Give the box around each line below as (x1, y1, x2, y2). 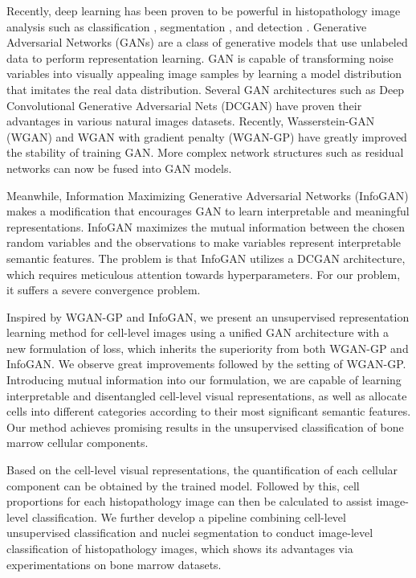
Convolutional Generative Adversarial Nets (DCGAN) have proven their (6, 96, 362, 113)
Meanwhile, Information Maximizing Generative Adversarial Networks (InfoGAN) (6, 187, 409, 203)
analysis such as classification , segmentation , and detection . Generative (6, 18, 367, 35)
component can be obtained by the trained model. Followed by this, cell (6, 477, 360, 494)
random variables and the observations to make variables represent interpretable (6, 234, 402, 251)
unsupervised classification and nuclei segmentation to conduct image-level (6, 524, 373, 541)
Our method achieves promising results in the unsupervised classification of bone (6, 418, 404, 435)
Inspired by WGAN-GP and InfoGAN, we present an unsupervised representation (6, 308, 410, 325)
